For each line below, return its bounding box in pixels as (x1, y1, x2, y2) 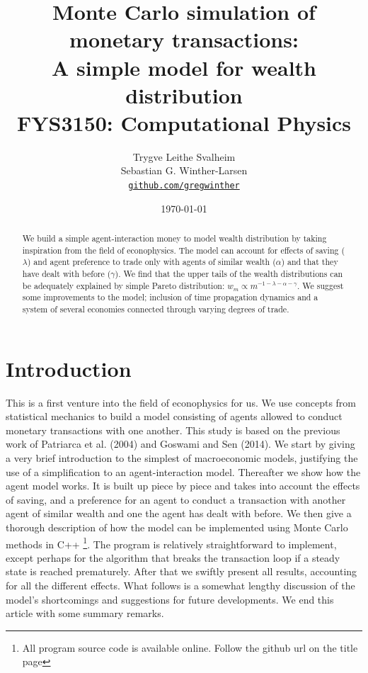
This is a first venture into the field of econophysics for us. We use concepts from (6, 395, 357, 409)
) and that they (281, 256, 338, 268)
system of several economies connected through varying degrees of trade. (22, 303, 289, 315)
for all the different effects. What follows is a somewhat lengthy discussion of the (6, 578, 355, 593)
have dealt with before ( (22, 268, 111, 280)
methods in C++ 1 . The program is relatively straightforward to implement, (6, 534, 337, 551)
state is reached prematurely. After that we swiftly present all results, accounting (6, 564, 357, 579)
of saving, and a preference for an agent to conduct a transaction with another (6, 492, 346, 507)
